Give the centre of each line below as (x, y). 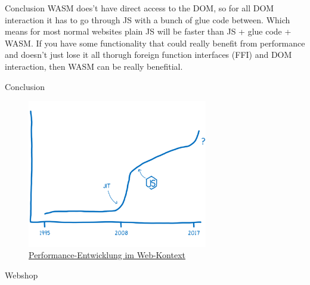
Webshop (21, 275)
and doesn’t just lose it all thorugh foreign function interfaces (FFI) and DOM (148, 55)
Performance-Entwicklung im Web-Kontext (107, 255)
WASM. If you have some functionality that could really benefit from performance (155, 43)
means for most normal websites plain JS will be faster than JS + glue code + (148, 31)
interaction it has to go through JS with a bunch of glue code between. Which (148, 19)
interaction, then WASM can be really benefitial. (94, 66)
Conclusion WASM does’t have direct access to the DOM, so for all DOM (139, 8)
